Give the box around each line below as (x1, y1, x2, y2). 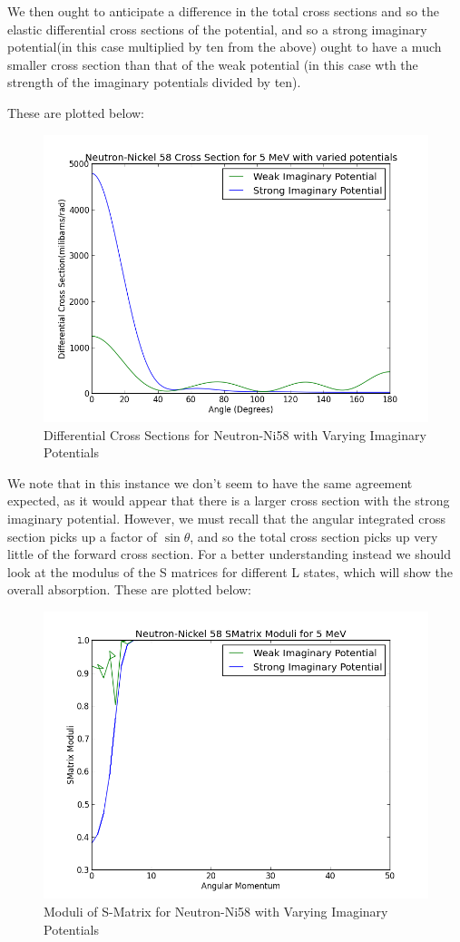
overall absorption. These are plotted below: (7, 580, 251, 599)
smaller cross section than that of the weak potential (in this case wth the (7, 54, 418, 74)
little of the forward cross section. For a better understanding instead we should (7, 545, 451, 564)
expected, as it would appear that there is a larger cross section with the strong (7, 491, 450, 510)
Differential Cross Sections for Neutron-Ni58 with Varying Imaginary (44, 425, 426, 444)
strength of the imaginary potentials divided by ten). (7, 73, 301, 92)
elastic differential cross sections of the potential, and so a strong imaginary (7, 19, 427, 38)
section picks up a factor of (7, 526, 158, 545)
